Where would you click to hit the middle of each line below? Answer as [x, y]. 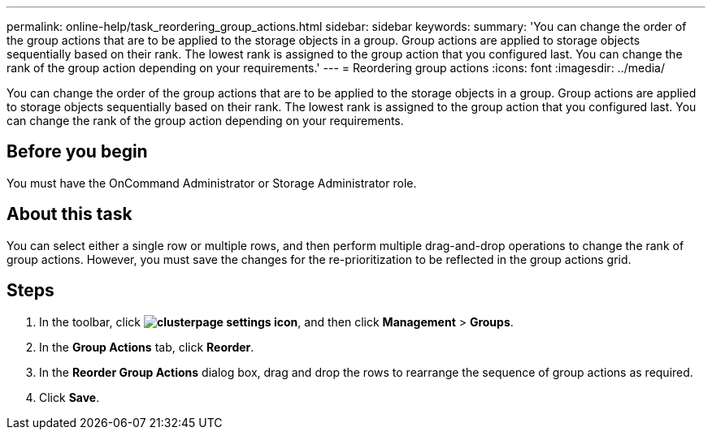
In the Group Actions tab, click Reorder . [147, 347]
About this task [69, 214]
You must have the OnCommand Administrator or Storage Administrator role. [212, 183]
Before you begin [77, 152]
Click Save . [69, 397]
